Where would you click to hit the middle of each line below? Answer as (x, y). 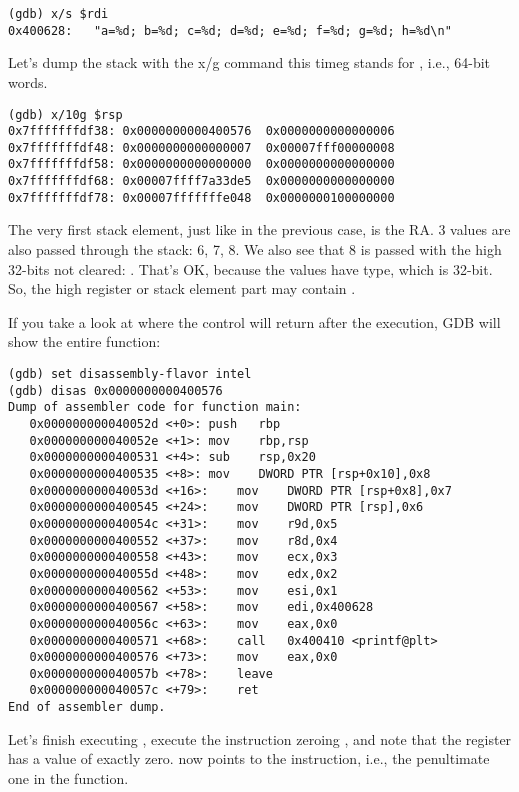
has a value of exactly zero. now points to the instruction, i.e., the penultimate (249, 758)
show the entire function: (84, 341)
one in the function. (68, 777)
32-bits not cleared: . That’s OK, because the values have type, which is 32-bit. (250, 268)
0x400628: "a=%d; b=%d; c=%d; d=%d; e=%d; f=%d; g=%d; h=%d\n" (230, 30)
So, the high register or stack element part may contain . (182, 288)
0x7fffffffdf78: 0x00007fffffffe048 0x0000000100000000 (201, 197)
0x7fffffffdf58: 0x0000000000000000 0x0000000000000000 (201, 164)
